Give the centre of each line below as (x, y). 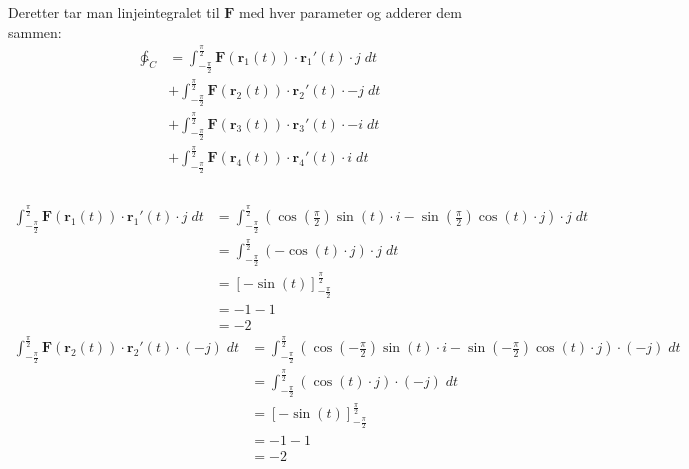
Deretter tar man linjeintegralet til (114, 12)
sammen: (35, 31)
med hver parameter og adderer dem (350, 12)
